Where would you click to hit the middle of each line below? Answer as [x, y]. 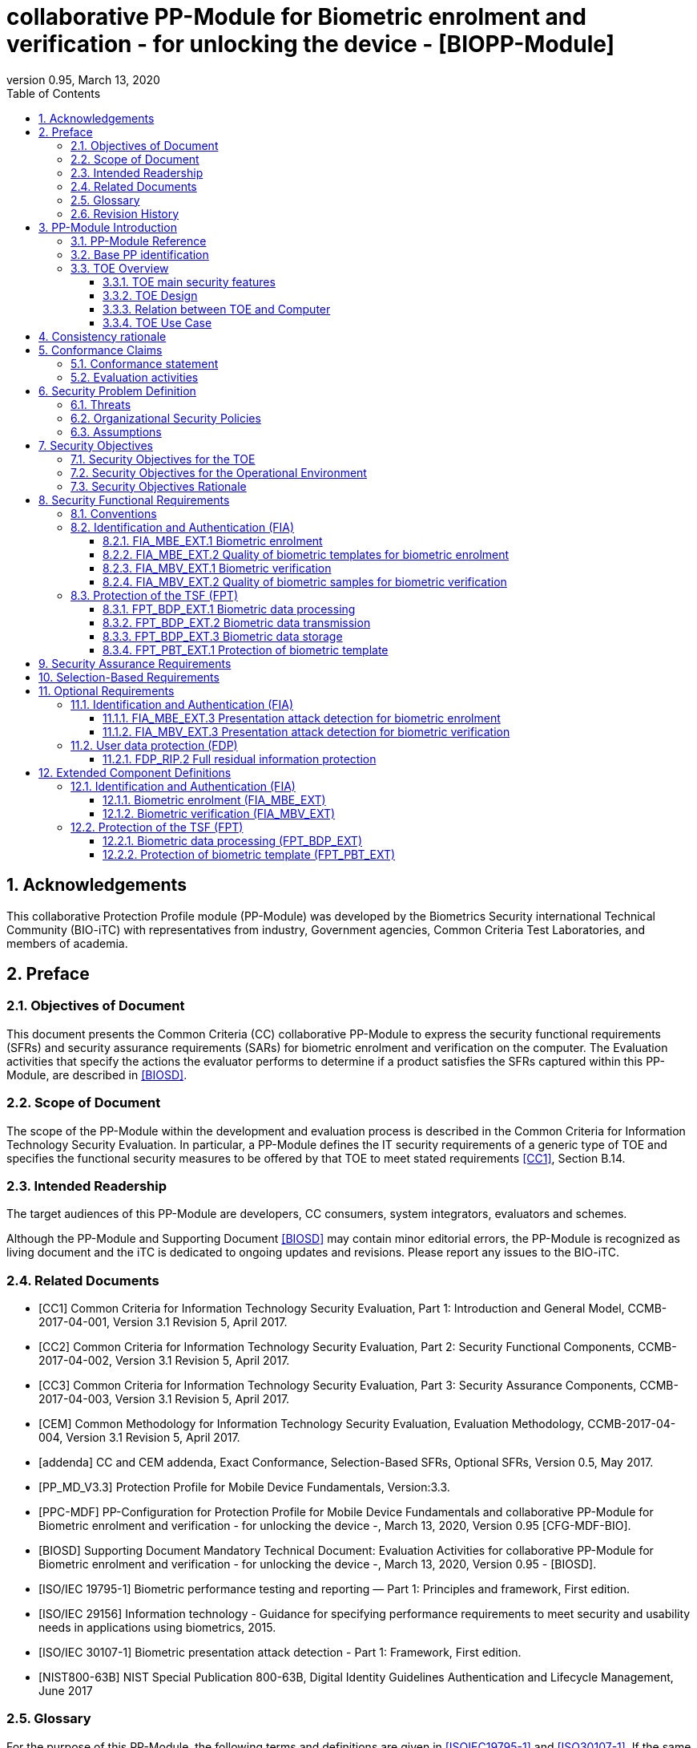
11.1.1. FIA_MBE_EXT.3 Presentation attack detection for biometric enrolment [302, 718]
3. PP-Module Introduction [108, 227]
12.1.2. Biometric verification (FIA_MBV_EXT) [219, 813]
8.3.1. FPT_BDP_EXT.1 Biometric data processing [229, 609]
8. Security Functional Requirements [134, 500]
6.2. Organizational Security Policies [166, 418]
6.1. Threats [101, 404]
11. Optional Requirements [107, 690]
